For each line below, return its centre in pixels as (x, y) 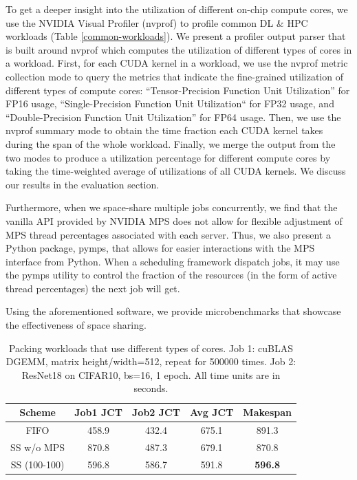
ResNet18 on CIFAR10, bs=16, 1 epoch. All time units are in (151, 374)
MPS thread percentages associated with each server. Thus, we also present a (168, 234)
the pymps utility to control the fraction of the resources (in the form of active (171, 275)
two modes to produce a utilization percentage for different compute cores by (168, 157)
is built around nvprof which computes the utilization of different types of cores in (179, 49)
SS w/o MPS (38, 447)
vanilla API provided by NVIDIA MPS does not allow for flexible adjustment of (174, 220)
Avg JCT (212, 412)
